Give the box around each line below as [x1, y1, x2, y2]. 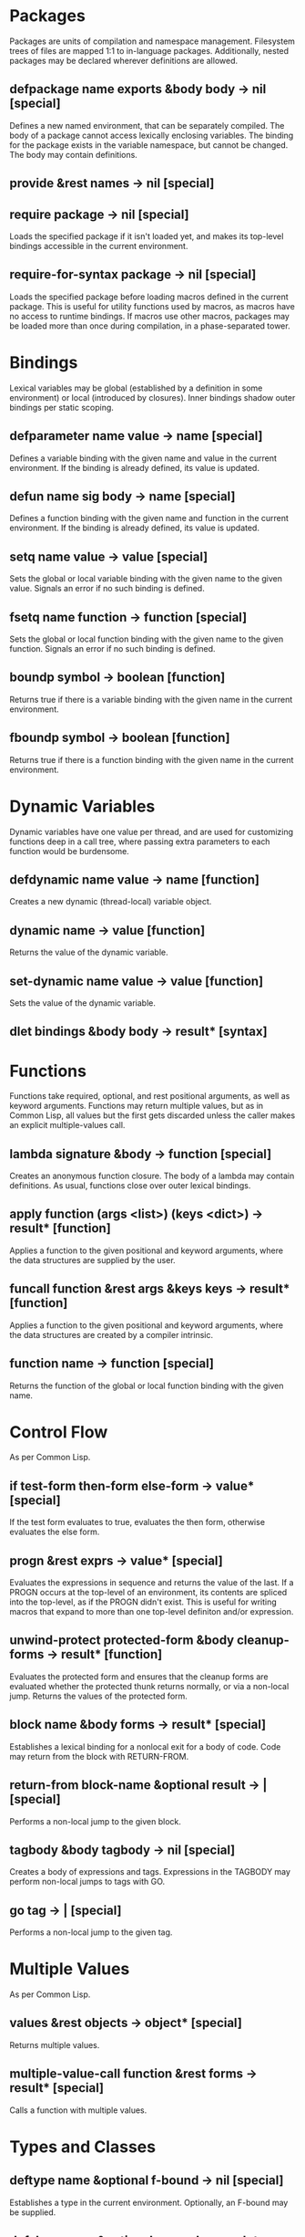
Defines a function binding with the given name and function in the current [9, 513, 290, 524]
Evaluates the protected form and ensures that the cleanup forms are [9, 1671, 269, 1682]
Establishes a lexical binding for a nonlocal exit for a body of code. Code [9, 1740, 281, 1752]
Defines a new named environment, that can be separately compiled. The [9, 120, 285, 131]
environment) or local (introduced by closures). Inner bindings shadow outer [9, 392, 296, 402]
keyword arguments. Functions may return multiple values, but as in [9, 1101, 264, 1112]
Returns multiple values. [9, 2039, 100, 2050]
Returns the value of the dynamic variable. [9, 946, 168, 958]
